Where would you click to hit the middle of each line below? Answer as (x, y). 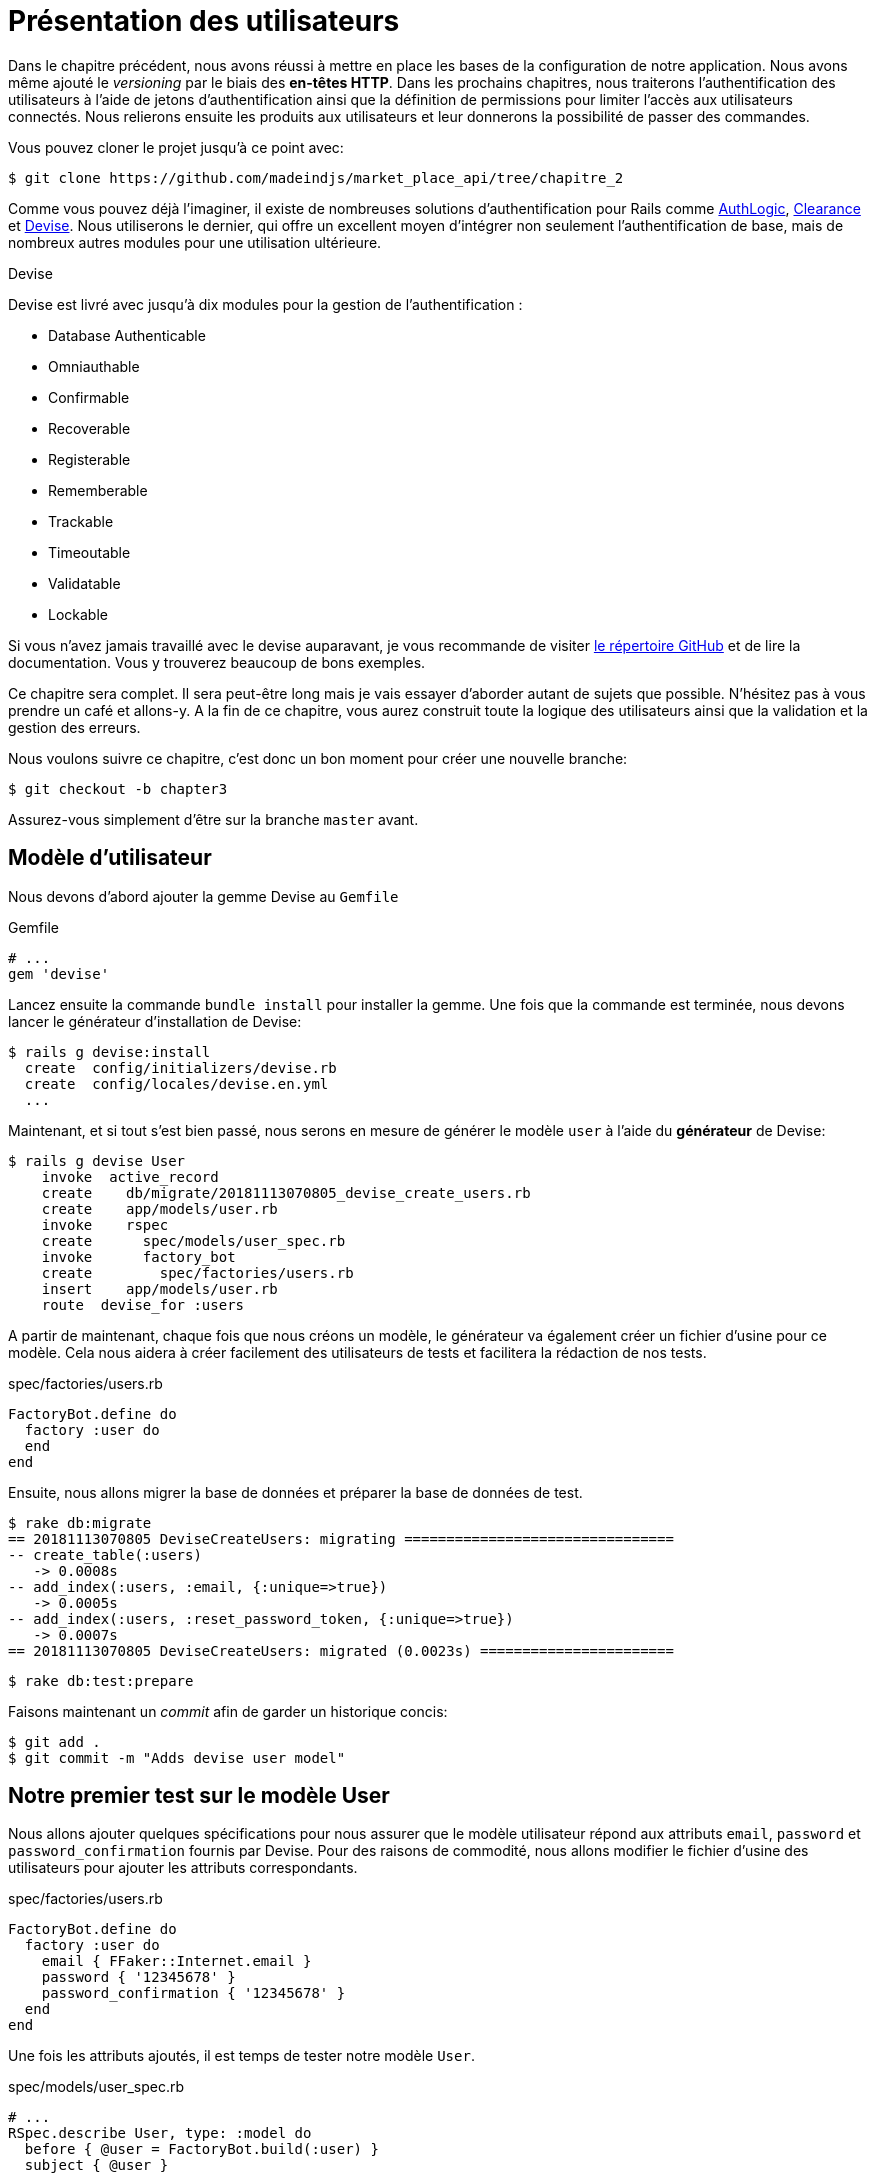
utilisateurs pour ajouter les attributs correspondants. (183, 1868)
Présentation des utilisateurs (204, 21)
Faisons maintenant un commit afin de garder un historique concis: (228, 1711)
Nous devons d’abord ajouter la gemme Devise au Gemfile (203, 896)
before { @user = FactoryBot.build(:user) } (201, 2149)
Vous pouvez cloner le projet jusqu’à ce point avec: (176, 147)
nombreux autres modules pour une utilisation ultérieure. (195, 242)
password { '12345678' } (138, 1977)
